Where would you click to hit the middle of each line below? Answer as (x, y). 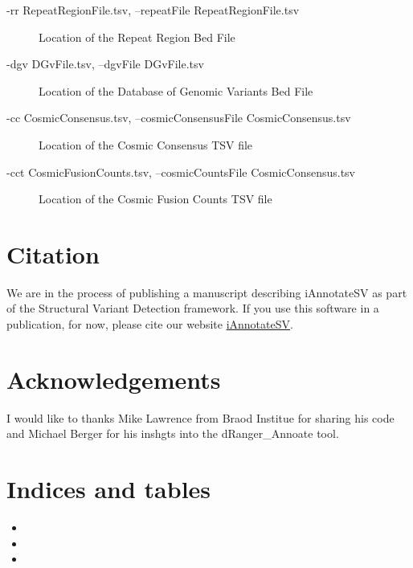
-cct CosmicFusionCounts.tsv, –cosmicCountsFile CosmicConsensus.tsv (181, 172)
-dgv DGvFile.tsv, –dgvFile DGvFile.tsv (105, 64)
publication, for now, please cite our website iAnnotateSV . (150, 324)
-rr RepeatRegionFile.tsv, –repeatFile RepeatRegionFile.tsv (153, 10)
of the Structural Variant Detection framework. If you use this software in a (193, 308)
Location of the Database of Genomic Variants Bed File (176, 90)
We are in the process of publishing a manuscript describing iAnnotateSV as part (207, 292)
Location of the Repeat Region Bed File (137, 37)
